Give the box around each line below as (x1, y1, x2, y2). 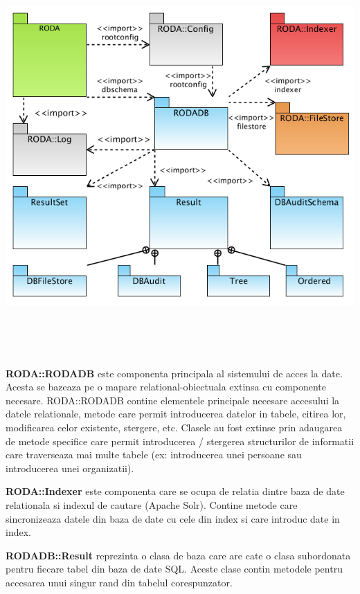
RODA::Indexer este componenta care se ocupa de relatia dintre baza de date (6, 484, 345, 498)
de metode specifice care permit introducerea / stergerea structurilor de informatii (6, 433, 354, 448)
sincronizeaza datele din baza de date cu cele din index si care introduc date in (6, 511, 340, 525)
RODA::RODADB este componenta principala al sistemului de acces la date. (6, 366, 343, 380)
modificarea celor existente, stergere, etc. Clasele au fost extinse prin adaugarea (6, 420, 343, 434)
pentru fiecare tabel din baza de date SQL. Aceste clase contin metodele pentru (6, 561, 343, 576)
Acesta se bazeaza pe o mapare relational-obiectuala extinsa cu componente (6, 379, 327, 394)
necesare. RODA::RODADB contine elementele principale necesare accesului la (6, 393, 340, 407)
